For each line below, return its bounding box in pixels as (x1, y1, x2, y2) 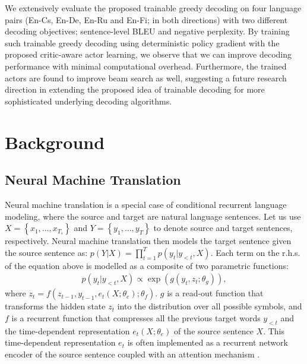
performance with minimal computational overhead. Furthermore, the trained (5, 59, 287, 72)
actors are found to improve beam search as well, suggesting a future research (5, 71, 287, 84)
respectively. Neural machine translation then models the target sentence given (5, 235, 292, 247)
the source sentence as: (5, 246, 88, 258)
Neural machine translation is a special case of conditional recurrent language (5, 198, 287, 210)
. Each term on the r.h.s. (210, 246, 300, 258)
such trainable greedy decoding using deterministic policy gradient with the (5, 36, 280, 49)
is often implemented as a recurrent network (127, 336, 288, 349)
